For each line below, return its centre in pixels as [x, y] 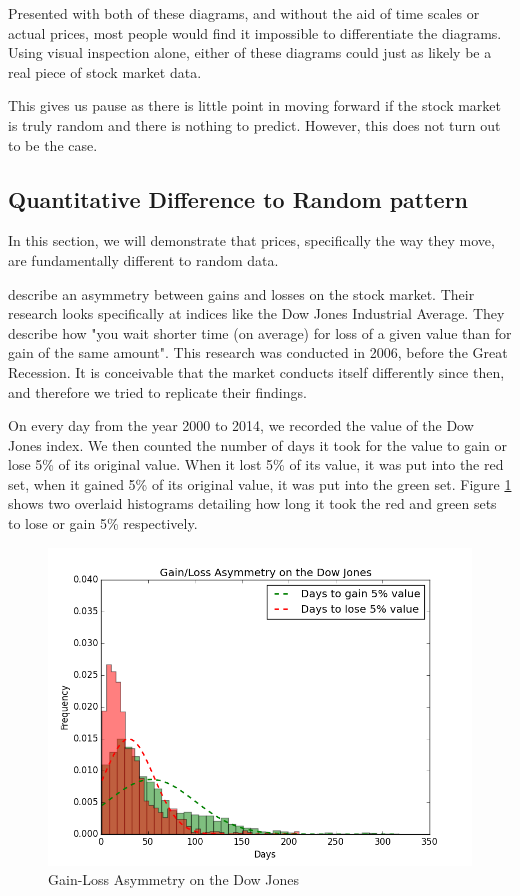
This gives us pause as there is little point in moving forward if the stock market [254, 105]
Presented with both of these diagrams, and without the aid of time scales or [244, 13]
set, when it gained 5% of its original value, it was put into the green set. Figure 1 [260, 483]
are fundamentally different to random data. [143, 259]
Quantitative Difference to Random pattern [238, 198]
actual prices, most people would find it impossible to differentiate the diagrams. [255, 32]
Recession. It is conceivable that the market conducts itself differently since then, [256, 371]
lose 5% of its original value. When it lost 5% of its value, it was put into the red [256, 464]
